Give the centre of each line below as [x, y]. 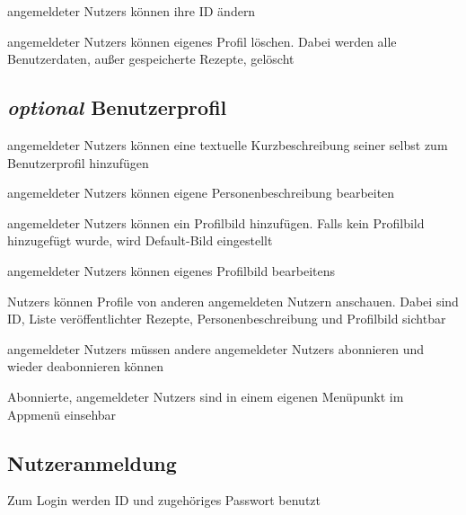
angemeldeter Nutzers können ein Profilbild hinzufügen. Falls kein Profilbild [216, 222]
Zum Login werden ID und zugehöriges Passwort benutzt [164, 500]
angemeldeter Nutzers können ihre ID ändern [132, 11]
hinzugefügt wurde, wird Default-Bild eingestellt [140, 240]
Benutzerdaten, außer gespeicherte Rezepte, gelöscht [151, 59]
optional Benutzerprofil [117, 107]
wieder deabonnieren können [85, 366]
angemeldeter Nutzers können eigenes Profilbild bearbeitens [171, 270]
